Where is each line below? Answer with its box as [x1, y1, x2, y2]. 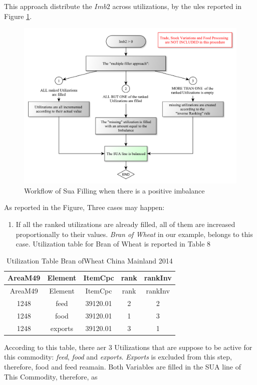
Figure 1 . [4, 10, 32, 21]
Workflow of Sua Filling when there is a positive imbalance [24, 185, 205, 195]
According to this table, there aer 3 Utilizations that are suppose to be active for [4, 341, 252, 352]
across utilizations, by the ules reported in [112, 1, 241, 11]
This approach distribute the [4, 1, 92, 11]
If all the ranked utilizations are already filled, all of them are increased [16, 218, 235, 229]
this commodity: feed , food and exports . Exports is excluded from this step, [4, 351, 232, 362]
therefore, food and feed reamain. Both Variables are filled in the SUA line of [4, 361, 241, 371]
